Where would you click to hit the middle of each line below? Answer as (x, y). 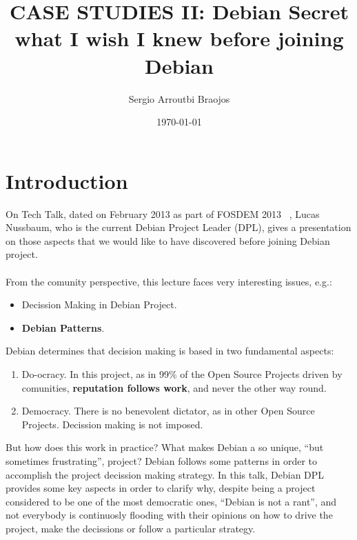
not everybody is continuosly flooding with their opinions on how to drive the (169, 515)
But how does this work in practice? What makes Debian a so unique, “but (165, 447)
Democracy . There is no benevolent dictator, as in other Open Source (168, 411)
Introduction (67, 180)
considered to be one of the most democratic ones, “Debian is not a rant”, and (171, 501)
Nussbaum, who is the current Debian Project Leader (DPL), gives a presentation (178, 227)
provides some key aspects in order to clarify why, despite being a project (161, 488)
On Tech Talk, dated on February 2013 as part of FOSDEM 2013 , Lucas (163, 213)
